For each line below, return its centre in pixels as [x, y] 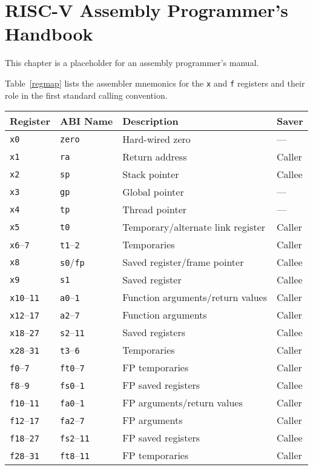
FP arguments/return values [183, 403]
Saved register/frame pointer [183, 262]
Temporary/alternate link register [194, 227]
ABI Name [86, 121]
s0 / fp [72, 262]
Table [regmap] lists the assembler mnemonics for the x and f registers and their [155, 83]
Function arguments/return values [195, 297]
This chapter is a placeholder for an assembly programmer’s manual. [132, 63]
